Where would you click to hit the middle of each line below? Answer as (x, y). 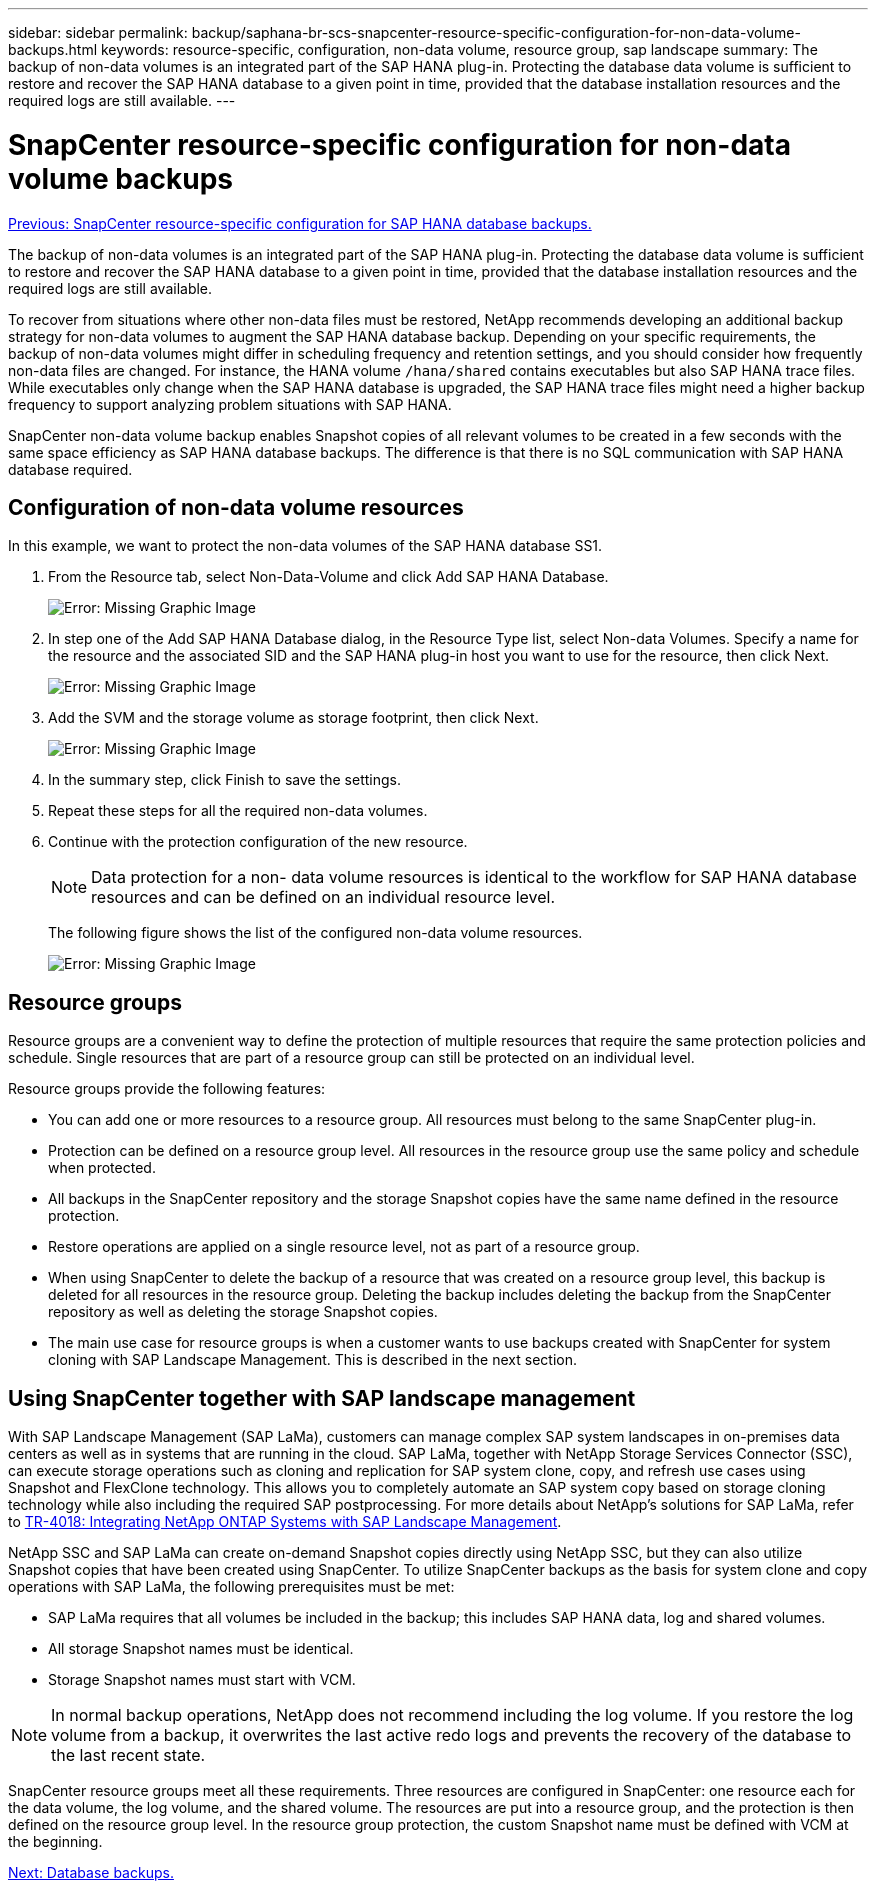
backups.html (53, 49)
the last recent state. (128, 1755)
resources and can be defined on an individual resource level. (323, 897)
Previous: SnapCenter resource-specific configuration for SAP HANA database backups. (300, 223)
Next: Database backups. (91, 1873)
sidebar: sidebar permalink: (98, 32)
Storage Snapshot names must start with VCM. (202, 1680)
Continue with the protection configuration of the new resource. (258, 842)
